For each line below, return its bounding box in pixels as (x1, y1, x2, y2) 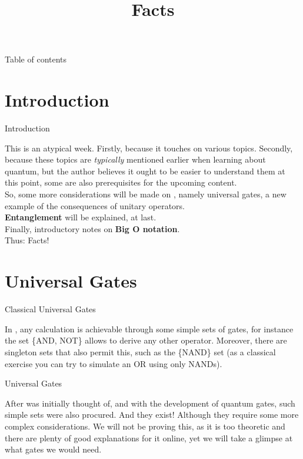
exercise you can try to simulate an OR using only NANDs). (5, 357, 222, 369)
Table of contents (5, 53, 67, 65)
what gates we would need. (5, 443, 102, 455)
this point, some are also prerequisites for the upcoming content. (5, 176, 237, 189)
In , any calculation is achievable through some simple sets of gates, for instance (5, 322, 294, 335)
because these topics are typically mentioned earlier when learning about (5, 153, 266, 166)
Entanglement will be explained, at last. (5, 211, 157, 223)
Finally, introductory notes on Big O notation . (5, 222, 180, 235)
